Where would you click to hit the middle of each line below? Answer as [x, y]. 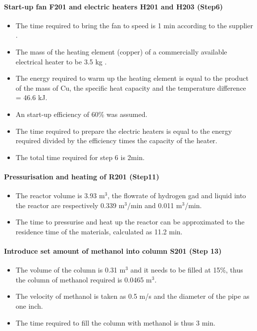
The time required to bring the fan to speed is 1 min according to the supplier [134, 25]
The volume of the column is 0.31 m [71, 270]
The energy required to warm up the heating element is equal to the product [132, 78]
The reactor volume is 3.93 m [60, 195]
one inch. [29, 306]
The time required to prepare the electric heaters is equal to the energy [124, 131]
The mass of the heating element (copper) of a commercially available [121, 51]
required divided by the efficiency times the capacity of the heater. [116, 140]
